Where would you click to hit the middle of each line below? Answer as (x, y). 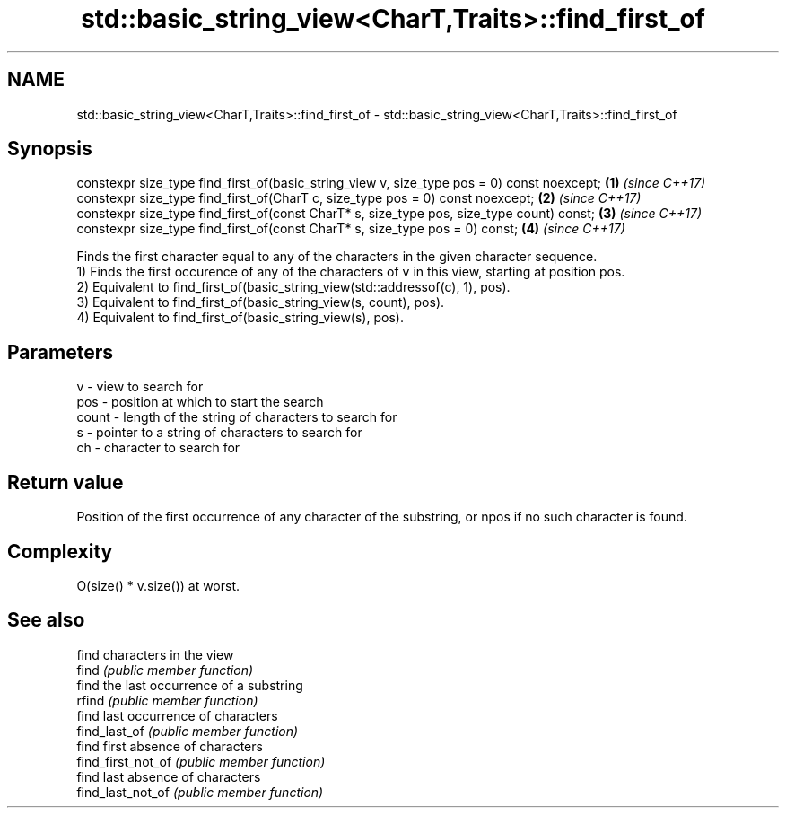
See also (46, 620)
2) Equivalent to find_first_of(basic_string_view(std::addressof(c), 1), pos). (293, 287)
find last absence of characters (169, 776)
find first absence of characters (170, 746)
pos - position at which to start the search (200, 402)
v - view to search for (140, 387)
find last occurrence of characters (177, 715)
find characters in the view (155, 654)
